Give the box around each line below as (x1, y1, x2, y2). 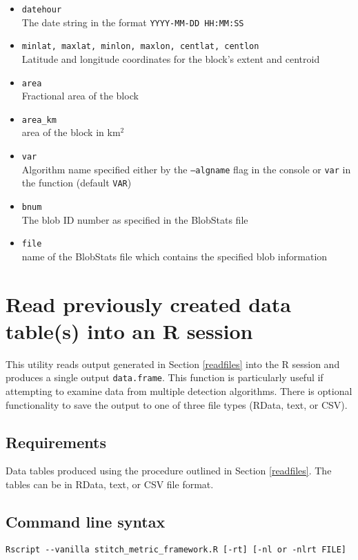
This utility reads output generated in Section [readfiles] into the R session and (6, 356, 340, 371)
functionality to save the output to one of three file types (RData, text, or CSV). (6, 397, 348, 412)
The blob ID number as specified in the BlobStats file (21, 212, 248, 226)
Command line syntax (6, 511, 166, 532)
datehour (21, 5, 62, 15)
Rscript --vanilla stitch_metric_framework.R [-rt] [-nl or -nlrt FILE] (6, 544, 346, 554)
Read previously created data (6, 289, 291, 318)
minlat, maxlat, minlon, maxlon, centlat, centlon (21, 41, 259, 52)
